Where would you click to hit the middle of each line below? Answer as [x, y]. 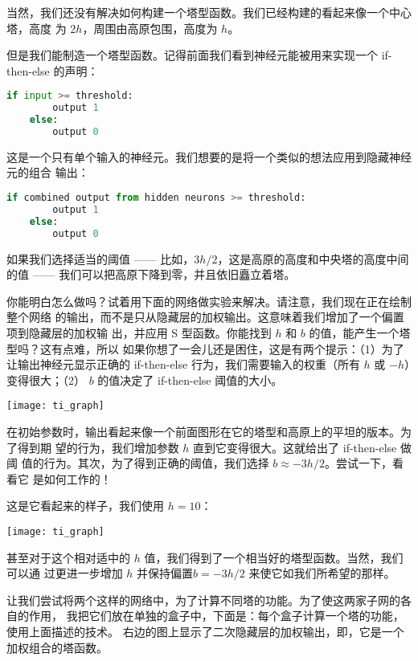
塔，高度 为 [37, 28]
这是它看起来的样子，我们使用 [85, 506]
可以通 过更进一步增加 [65, 573]
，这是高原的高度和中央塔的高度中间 [313, 258]
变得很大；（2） [46, 379]
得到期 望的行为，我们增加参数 [98, 447]
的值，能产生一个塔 [360, 332]
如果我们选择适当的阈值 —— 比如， [100, 258]
